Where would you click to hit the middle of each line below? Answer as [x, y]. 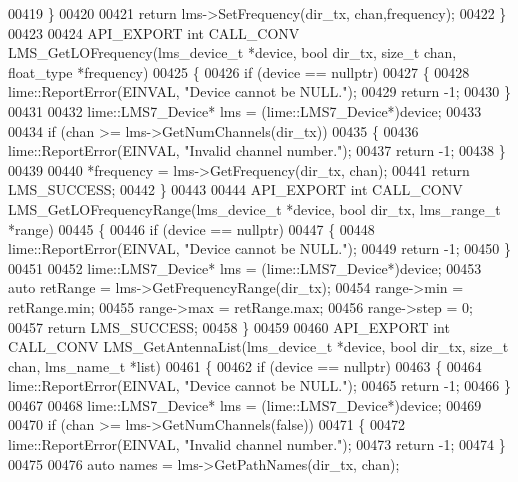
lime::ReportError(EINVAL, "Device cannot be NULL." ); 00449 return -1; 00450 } [259, 248]
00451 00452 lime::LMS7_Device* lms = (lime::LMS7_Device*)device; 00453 [245, 267]
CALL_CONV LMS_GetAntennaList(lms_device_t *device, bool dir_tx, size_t [258, 346]
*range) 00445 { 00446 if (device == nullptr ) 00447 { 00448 [191, 228]
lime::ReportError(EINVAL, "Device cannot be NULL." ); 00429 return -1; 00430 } [259, 91]
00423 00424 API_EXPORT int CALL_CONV [154, 32]
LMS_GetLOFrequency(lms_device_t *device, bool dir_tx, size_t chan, [232, 52]
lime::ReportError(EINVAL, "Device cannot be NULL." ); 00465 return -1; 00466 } [259, 385]
